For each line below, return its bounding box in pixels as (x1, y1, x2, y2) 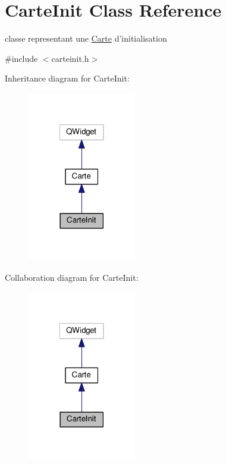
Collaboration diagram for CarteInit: (5, 271, 139, 283)
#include (5, 52, 38, 64)
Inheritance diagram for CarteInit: (5, 72, 130, 84)
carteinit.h (51, 52, 89, 64)
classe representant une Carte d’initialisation (5, 32, 167, 45)
